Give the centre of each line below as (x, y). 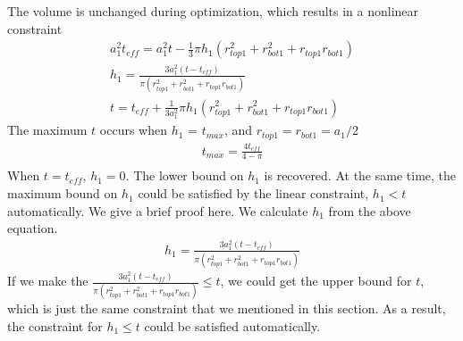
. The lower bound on (185, 175)
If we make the (48, 281)
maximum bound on (63, 193)
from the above (370, 210)
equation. (33, 228)
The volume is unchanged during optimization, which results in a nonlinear (213, 11)
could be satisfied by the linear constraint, (253, 193)
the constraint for (55, 325)
